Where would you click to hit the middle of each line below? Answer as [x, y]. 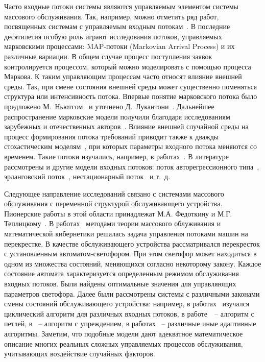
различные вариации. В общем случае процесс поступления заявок [108, 56]
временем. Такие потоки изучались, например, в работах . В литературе [116, 156]
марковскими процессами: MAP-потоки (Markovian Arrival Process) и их [119, 46]
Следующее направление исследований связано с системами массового [114, 193]
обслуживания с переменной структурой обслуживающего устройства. [113, 203]
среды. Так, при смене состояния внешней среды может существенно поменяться [131, 86]
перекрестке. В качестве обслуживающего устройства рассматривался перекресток [132, 243]
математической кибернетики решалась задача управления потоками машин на [126, 234]
